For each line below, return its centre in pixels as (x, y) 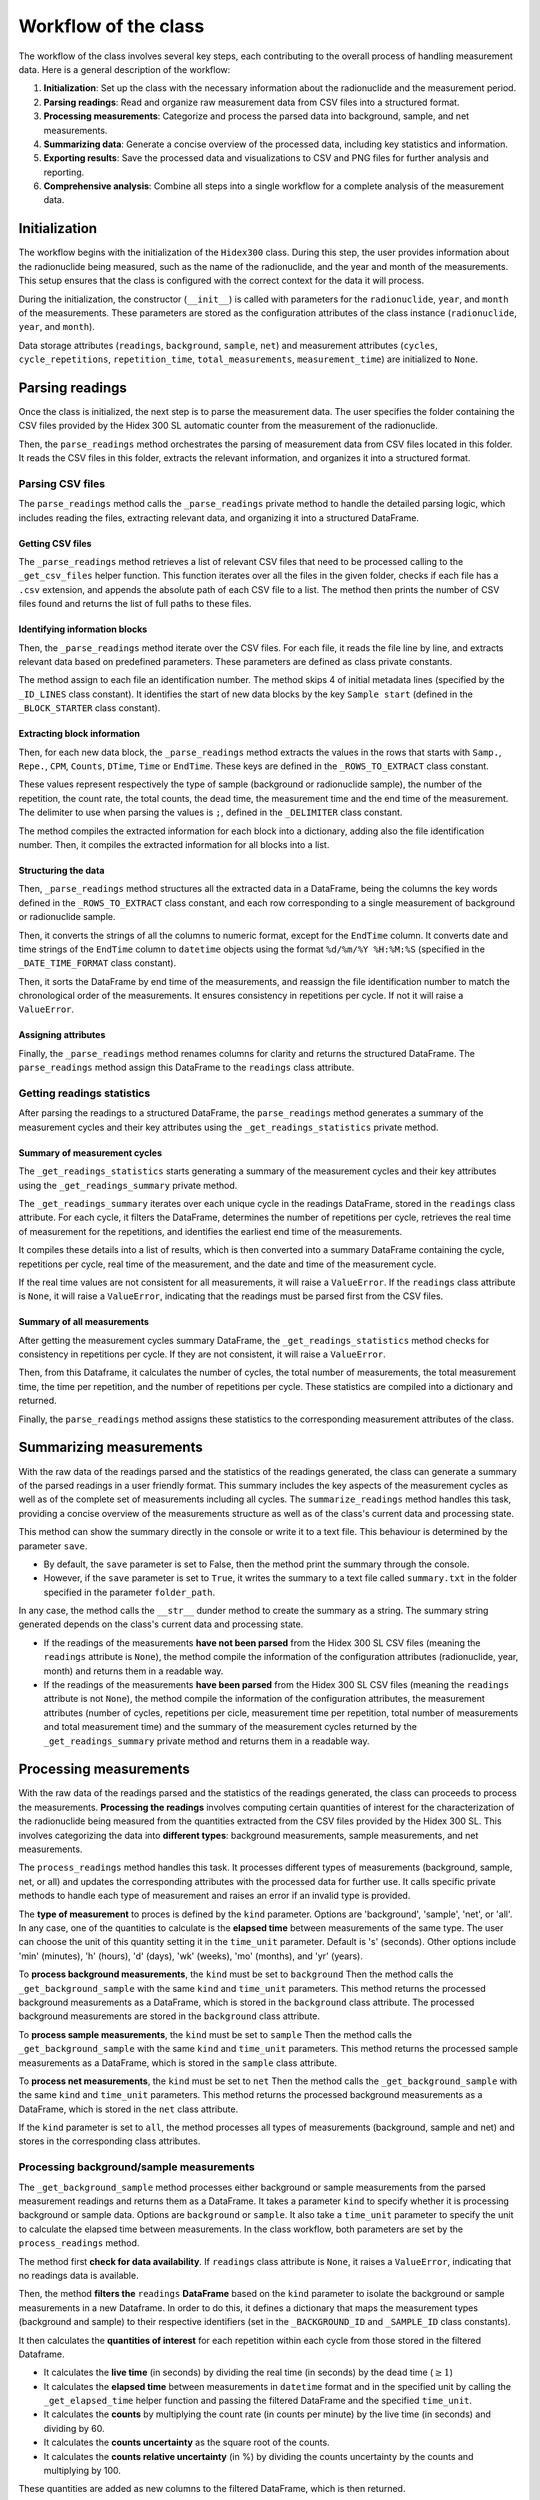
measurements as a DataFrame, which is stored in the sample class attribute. (177, 2062)
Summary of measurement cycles (90, 1152)
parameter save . (53, 1546)
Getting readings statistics (84, 1093)
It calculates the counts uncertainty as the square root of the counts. (186, 2442)
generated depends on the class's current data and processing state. (161, 1624)
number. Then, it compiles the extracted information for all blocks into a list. (174, 844)
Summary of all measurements (84, 1322)
